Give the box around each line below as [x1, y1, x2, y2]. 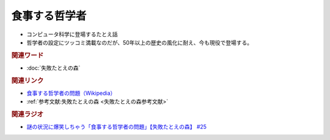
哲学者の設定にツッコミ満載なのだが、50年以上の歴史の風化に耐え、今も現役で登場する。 [26, 39, 253, 46]
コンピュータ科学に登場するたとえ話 [26, 31, 118, 38]
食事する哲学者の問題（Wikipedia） [26, 89, 116, 97]
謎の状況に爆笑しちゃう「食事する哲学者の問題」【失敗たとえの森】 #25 [26, 123, 207, 131]
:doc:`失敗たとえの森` [26, 64, 81, 72]
